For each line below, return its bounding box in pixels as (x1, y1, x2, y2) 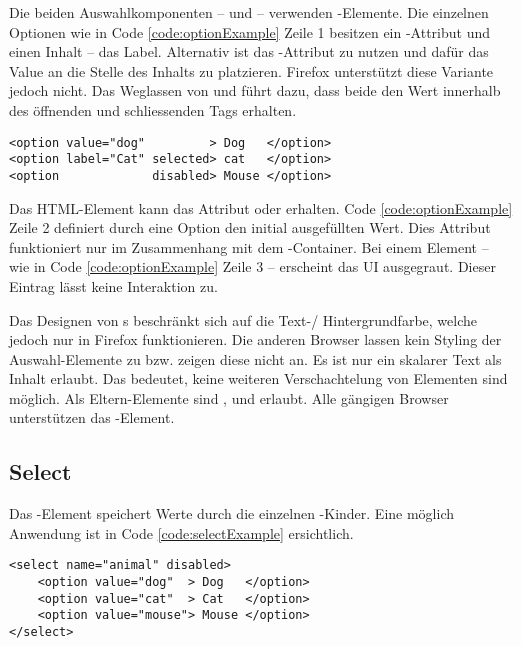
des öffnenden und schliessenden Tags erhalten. (9, 99, 297, 120)
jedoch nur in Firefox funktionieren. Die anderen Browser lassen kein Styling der (9, 329, 502, 350)
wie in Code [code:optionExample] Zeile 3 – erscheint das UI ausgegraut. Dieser (9, 256, 496, 277)
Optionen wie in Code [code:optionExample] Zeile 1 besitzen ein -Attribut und (9, 21, 491, 42)
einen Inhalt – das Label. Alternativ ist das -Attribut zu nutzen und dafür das (9, 41, 489, 62)
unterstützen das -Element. (9, 407, 175, 428)
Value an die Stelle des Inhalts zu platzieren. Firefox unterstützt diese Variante (9, 60, 494, 81)
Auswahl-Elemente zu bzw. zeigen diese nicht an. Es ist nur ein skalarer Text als (9, 348, 502, 369)
